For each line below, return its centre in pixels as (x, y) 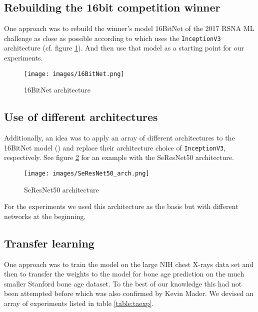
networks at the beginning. (45, 216)
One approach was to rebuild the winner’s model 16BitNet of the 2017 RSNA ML (129, 28)
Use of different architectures (81, 117)
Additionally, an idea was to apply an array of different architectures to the (119, 138)
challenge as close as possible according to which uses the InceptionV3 (112, 38)
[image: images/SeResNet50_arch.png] (87, 173)
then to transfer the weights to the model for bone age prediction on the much (124, 274)
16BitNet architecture (57, 90)
